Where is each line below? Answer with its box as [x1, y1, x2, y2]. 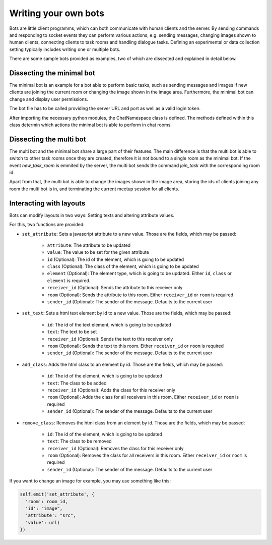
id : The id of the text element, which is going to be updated [47, 321, 171, 328]
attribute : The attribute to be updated [47, 242, 131, 248]
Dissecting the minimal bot [9, 69, 95, 77]
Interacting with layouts [9, 199, 86, 207]
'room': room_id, [25, 499, 68, 504]
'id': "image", [25, 506, 63, 511]
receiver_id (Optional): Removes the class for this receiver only [47, 445, 184, 451]
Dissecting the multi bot [9, 135, 86, 143]
